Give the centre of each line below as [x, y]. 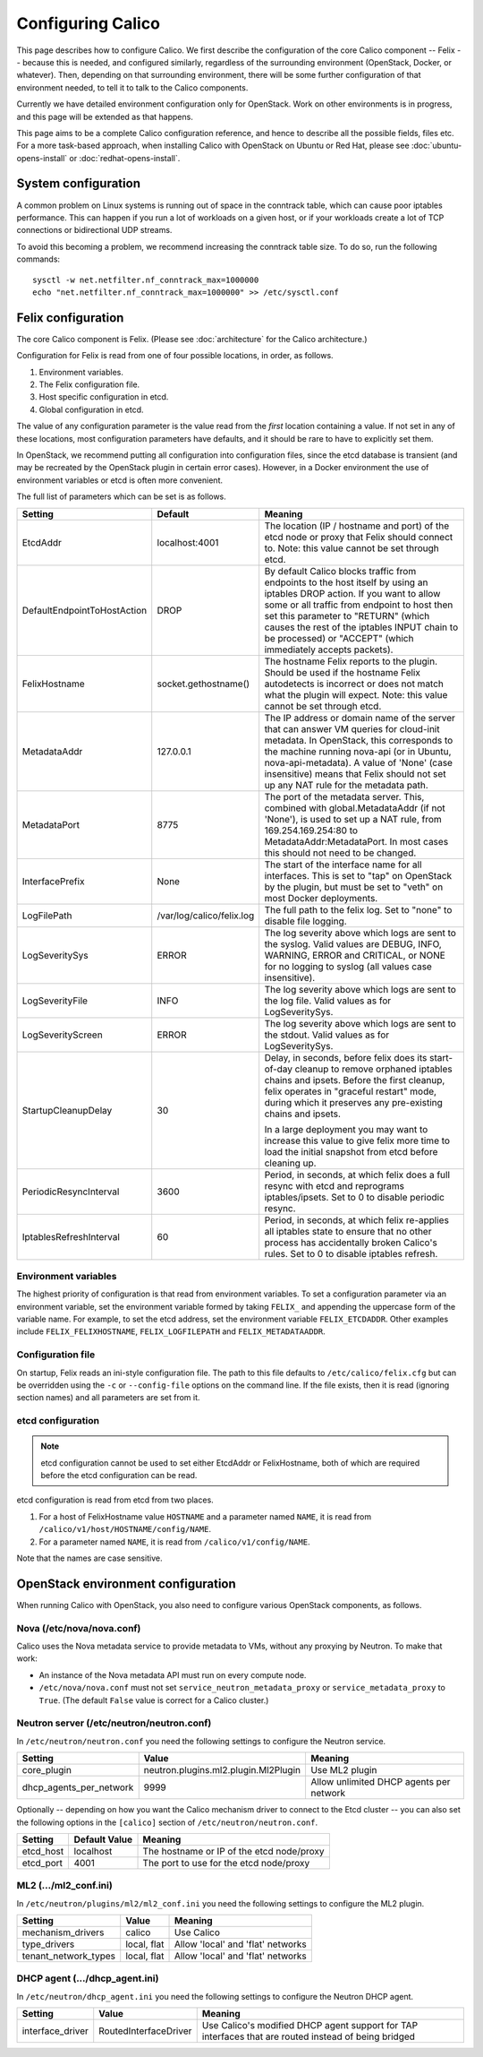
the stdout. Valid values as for [327, 1035]
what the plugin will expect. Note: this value [356, 694]
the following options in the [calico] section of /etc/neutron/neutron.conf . [167, 1822]
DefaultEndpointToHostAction [85, 610]
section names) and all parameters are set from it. [108, 1398]
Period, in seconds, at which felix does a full [357, 1175]
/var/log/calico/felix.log [206, 916]
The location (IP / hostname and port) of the [357, 526]
